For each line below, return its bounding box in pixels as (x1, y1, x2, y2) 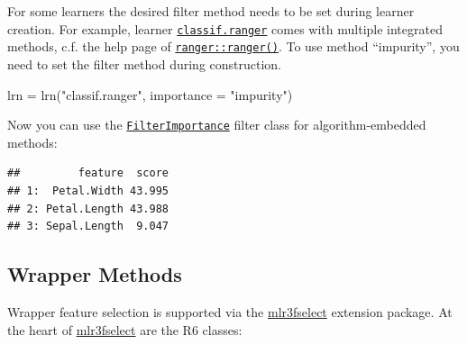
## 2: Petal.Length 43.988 (7, 202, 169, 215)
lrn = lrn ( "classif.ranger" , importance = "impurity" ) (7, 85, 293, 104)
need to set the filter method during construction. (7, 54, 282, 73)
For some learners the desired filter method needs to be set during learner (7, 2, 415, 20)
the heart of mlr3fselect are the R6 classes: (7, 320, 243, 339)
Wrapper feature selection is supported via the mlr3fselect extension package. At (7, 302, 453, 321)
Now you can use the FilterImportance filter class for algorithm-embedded (7, 115, 426, 134)
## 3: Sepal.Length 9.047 (7, 220, 169, 233)
